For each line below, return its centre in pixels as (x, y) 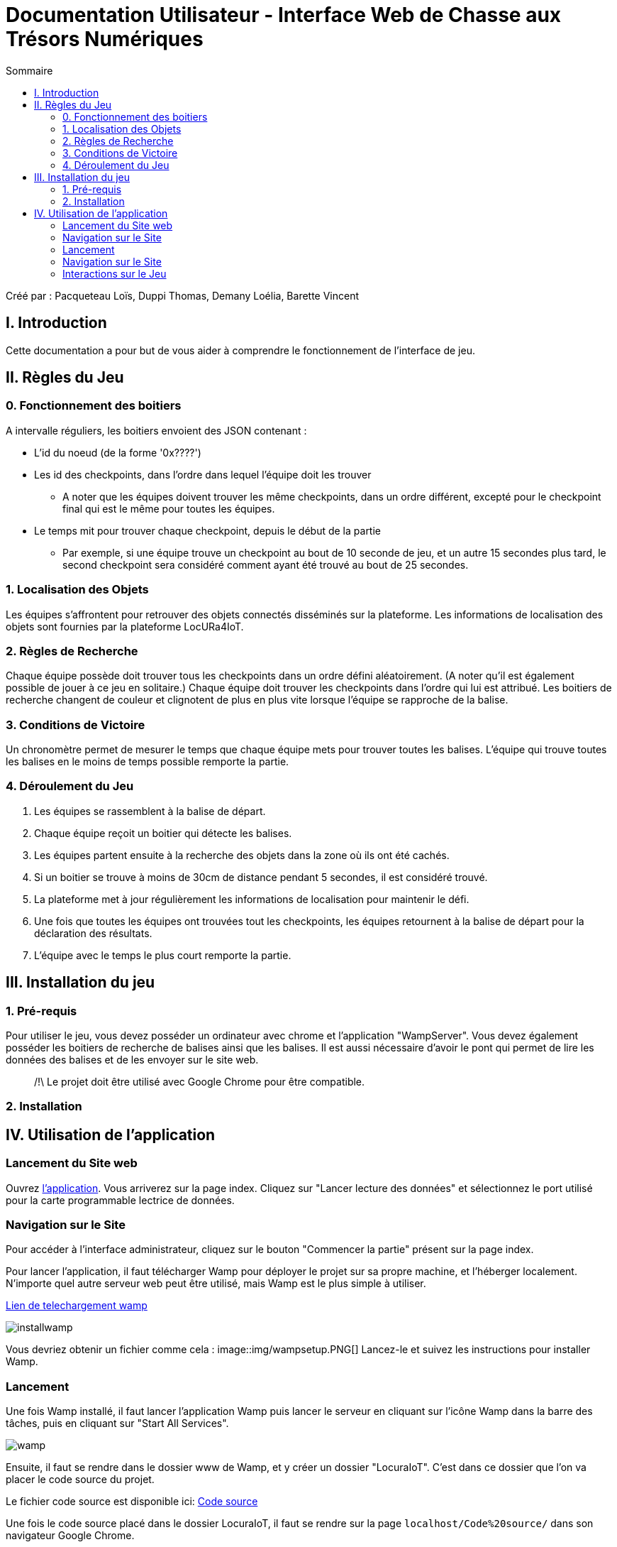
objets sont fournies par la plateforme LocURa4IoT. (125, 626)
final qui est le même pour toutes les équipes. (169, 508)
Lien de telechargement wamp (77, 1306)
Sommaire (29, 70)
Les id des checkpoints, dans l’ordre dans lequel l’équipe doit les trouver (203, 474)
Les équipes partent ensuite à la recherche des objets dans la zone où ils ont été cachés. (242, 855)
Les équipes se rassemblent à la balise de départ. (150, 811)
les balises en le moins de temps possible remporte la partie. (148, 762)
